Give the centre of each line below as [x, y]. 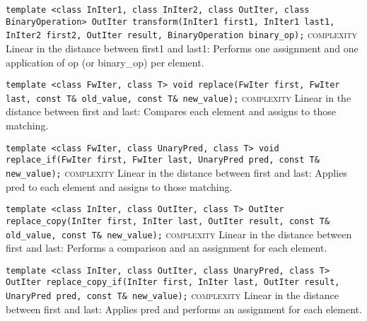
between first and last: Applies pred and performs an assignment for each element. [184, 309]
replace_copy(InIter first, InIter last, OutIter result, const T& [168, 221]
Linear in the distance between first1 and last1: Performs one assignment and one [182, 48]
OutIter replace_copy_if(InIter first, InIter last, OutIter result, [173, 282]
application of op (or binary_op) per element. [105, 62]
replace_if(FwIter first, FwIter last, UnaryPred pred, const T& [163, 160]
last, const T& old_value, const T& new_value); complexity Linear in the [179, 97]
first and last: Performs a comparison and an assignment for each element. [167, 248]
